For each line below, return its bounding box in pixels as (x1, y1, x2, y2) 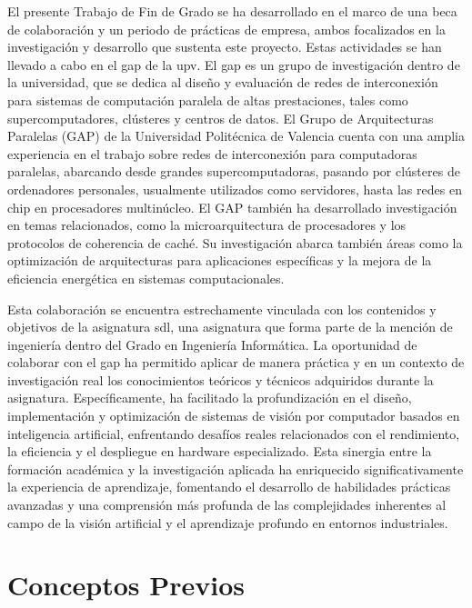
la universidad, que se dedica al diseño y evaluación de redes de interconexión (7, 73, 438, 92)
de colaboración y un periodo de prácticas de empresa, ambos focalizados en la (7, 19, 446, 38)
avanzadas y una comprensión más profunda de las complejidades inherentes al (7, 495, 447, 514)
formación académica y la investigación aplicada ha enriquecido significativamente (7, 459, 464, 478)
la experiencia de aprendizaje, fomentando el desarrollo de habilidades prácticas (7, 477, 451, 496)
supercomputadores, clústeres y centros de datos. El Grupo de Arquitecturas (7, 108, 434, 127)
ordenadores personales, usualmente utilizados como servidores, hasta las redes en (7, 179, 462, 198)
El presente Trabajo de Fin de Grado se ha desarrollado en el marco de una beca (7, 2, 457, 20)
